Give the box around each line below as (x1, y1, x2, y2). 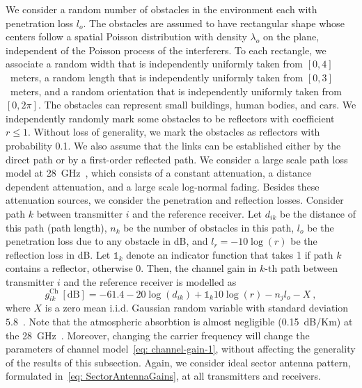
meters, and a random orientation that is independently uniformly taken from (10, 83, 343, 98)
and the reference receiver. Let (132, 206, 262, 220)
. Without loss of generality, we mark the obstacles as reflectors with (27, 124, 320, 139)
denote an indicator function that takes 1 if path (126, 247, 333, 261)
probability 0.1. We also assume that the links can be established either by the (6, 138, 341, 152)
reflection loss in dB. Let (6, 247, 111, 261)
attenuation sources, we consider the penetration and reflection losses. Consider (6, 193, 344, 207)
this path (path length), (6, 220, 107, 234)
